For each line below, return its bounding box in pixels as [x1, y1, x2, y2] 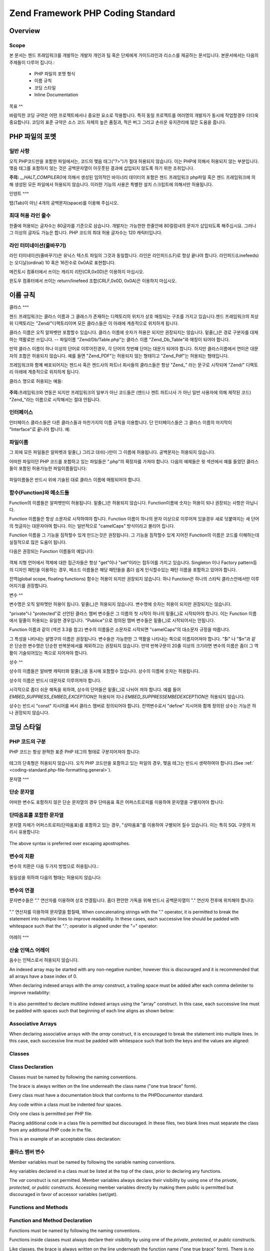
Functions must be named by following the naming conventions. [9, 1227, 141, 1233]
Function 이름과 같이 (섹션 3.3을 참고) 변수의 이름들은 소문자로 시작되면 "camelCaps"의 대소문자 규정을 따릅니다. [9, 627, 230, 633]
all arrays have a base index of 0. [9, 973, 77, 979]
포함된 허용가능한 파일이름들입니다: [18, 465, 87, 471]
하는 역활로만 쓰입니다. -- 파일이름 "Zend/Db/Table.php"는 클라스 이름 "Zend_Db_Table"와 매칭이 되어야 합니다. [9, 336, 230, 342]
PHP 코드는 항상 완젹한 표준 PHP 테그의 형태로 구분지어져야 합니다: [9, 749, 140, 755]
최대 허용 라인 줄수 [9, 212, 51, 219]
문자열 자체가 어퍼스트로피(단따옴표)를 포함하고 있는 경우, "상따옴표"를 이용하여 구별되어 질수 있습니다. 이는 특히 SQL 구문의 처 [9, 822, 256, 828]
